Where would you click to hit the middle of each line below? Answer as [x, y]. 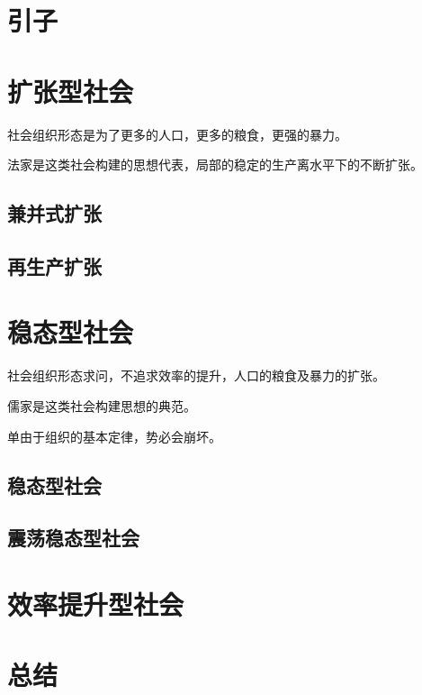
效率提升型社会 [96, 604]
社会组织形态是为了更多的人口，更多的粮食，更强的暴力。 [177, 134]
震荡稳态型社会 [73, 538]
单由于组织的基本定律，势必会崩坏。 [114, 436]
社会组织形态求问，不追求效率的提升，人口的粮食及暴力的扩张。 [196, 375]
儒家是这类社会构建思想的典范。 [102, 405]
